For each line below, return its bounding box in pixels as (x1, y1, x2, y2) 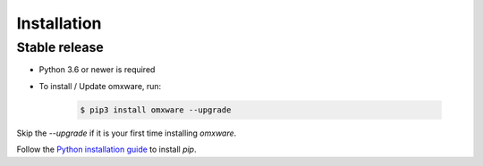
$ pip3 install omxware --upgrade (80, 104, 232, 115)
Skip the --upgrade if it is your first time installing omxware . (16, 128, 237, 138)
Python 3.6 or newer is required (38, 64, 156, 75)
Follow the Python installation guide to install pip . (16, 144, 197, 155)
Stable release (16, 39, 105, 55)
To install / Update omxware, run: (38, 80, 162, 91)
